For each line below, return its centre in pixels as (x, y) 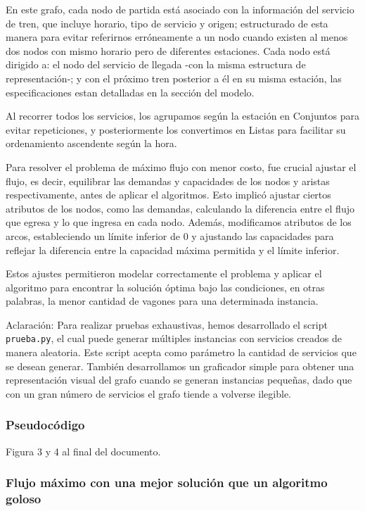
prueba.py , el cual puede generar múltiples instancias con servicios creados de (174, 338)
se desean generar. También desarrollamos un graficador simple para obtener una (180, 366)
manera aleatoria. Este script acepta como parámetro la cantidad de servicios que (181, 352)
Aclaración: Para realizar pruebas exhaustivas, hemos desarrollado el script (167, 324)
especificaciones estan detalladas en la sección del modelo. (130, 92)
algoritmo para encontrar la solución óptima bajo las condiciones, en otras (165, 287)
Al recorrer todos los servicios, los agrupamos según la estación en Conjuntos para (182, 116)
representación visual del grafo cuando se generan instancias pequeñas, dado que (179, 380)
